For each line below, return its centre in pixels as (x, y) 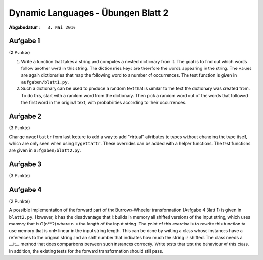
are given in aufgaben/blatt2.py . (45, 150)
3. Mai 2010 (62, 27)
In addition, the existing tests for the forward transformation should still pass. (86, 251)
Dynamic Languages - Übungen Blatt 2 (89, 13)
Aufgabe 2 (25, 116)
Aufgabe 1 (25, 41)
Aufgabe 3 (25, 165)
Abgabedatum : (25, 27)
